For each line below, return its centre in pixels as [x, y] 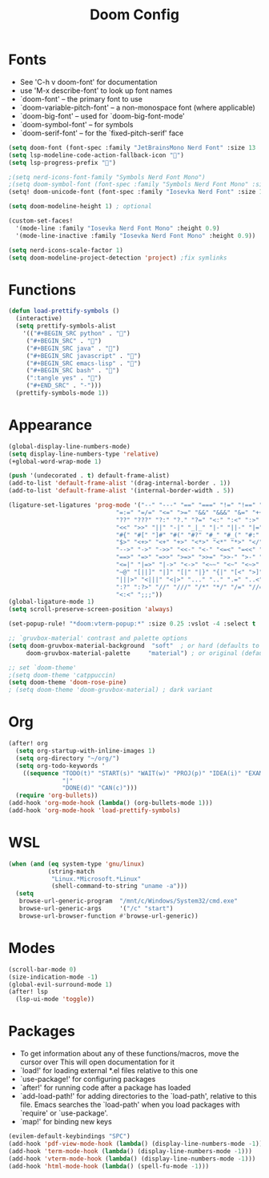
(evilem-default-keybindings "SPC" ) [69, 1136]
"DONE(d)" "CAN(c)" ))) [100, 788]
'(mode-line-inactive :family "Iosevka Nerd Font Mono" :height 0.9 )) [136, 235]
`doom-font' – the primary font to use [81, 99]
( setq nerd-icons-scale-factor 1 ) [66, 250]
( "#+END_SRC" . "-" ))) [64, 386]
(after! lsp [28, 992]
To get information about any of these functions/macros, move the [129, 1054]
